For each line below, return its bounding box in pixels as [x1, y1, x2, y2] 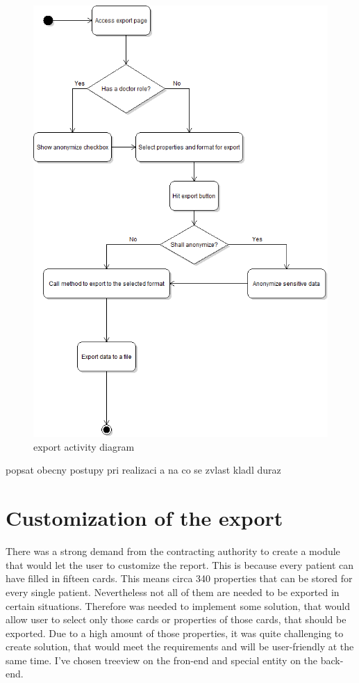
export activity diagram [33, 439, 135, 453]
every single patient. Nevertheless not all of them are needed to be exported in [6, 584, 340, 599]
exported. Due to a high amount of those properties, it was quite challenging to [6, 625, 344, 640]
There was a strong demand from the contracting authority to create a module [6, 544, 340, 559]
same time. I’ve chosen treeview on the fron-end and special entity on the [6, 652, 318, 667]
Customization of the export [6, 504, 283, 532]
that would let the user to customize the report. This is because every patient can [6, 557, 353, 572]
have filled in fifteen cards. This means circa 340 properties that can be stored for [6, 571, 353, 586]
